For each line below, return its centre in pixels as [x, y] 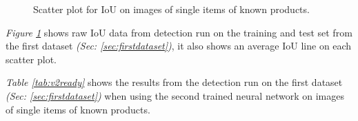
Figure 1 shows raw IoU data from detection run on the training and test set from [179, 32]
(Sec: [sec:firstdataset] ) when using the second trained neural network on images [175, 95]
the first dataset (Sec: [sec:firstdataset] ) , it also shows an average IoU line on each [179, 46]
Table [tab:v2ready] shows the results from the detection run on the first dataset [174, 82]
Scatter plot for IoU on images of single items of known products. [171, 9]
